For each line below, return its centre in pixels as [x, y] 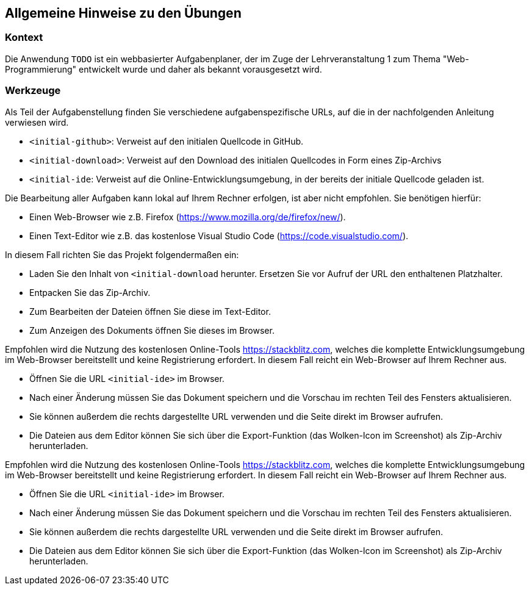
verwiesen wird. [37, 122]
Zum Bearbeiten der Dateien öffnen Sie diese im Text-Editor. [150, 311]
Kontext [24, 38]
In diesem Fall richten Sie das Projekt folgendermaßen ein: [122, 254]
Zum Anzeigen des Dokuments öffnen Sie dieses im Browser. [152, 330]
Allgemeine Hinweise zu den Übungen [123, 13]
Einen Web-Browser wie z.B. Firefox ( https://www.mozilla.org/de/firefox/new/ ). [188, 217]
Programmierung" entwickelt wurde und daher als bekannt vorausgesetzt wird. [164, 69]
